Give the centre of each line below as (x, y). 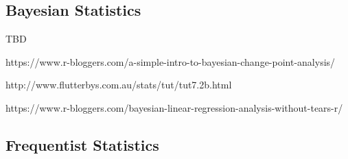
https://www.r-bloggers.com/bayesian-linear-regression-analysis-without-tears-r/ (174, 107)
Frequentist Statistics (82, 144)
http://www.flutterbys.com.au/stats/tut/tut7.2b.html (119, 85)
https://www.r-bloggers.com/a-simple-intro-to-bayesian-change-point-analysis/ (171, 61)
